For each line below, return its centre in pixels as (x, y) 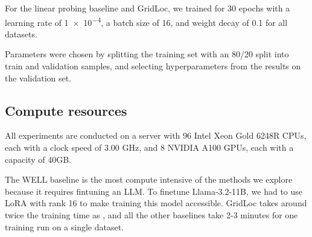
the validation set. (38, 77)
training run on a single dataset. (65, 226)
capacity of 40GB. (38, 159)
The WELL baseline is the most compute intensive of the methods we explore (149, 179)
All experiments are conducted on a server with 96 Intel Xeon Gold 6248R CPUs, (156, 135)
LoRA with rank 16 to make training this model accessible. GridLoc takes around (156, 203)
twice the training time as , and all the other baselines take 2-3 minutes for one (151, 214)
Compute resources (66, 110)
